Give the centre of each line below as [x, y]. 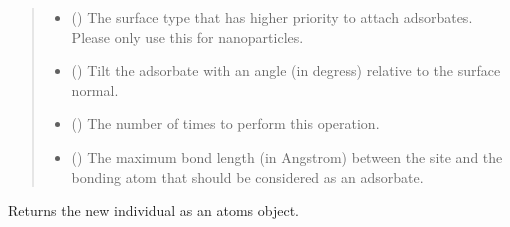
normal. [95, 89]
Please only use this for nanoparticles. [187, 36]
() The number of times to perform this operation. [225, 123]
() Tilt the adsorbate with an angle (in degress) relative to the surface [286, 70]
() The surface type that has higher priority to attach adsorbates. [272, 17]
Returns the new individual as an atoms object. [153, 210]
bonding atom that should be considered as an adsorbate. [247, 176]
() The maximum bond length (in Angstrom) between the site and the [287, 156]
